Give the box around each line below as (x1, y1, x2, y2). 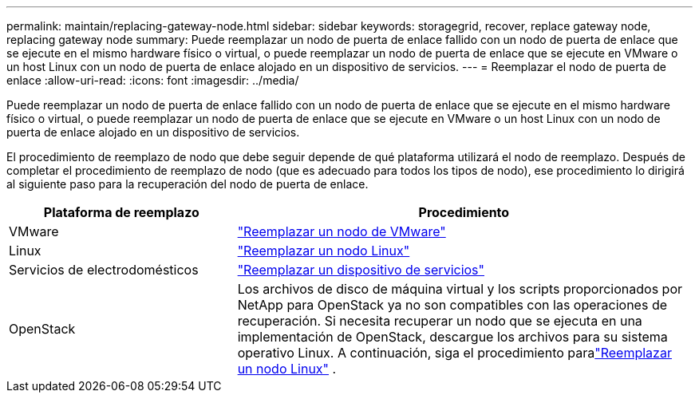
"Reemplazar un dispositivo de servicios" (237, 262, 485, 278)
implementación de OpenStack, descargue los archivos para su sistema (237, 329, 668, 345)
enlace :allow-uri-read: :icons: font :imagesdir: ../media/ (6, 73, 299, 87)
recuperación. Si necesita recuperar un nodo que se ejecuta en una (237, 313, 642, 329)
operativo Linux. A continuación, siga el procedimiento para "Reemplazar (237, 345, 672, 361)
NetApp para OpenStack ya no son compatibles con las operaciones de (237, 297, 668, 313)
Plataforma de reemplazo (43, 204, 199, 220)
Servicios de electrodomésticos (9, 262, 199, 278)
